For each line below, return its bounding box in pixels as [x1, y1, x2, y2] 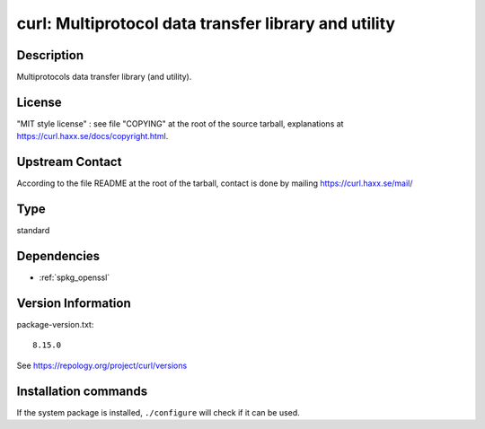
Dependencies [16, 248, 101, 264]
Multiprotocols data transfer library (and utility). [16, 72, 192, 83]
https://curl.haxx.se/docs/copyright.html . [16, 131, 169, 142]
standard [16, 225, 50, 236]
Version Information [16, 295, 131, 311]
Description [16, 48, 84, 63]
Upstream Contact [16, 154, 122, 170]
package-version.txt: [16, 319, 94, 329]
